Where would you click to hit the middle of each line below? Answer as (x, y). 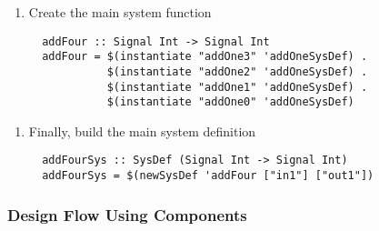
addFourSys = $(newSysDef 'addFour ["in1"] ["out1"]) (208, 176)
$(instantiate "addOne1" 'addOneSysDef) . (237, 87)
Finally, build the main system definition (142, 131)
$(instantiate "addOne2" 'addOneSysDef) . (237, 71)
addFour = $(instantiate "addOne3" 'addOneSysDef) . (205, 57)
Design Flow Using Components (127, 214)
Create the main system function (120, 12)
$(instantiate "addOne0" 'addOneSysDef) (230, 102)
